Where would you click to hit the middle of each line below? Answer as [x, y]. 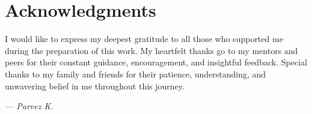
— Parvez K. [29, 106]
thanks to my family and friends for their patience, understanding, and [136, 73]
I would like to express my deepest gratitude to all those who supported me [144, 39]
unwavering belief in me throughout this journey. [95, 85]
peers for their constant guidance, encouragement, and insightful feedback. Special [156, 62]
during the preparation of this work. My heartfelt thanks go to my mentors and [151, 50]
